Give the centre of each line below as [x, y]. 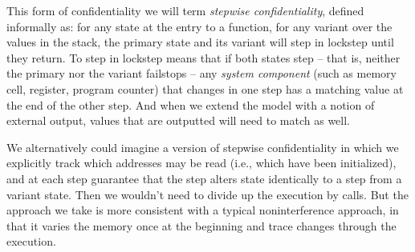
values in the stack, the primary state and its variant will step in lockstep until [200, 42]
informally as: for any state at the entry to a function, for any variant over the [199, 26]
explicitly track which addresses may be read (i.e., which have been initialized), [201, 163]
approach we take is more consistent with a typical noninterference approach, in [203, 210]
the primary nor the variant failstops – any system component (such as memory [201, 73]
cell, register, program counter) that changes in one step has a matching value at [205, 88]
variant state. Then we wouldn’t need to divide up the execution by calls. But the [207, 194]
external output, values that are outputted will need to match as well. [179, 120]
